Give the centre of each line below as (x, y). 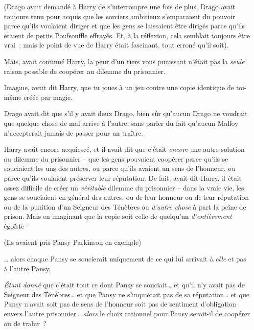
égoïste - (16, 225)
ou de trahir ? (25, 323)
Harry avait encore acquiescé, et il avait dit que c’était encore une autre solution (124, 149)
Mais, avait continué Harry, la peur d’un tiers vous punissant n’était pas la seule (124, 61)
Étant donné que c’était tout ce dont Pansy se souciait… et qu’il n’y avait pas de (124, 285)
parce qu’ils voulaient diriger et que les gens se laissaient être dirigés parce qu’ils (124, 26)
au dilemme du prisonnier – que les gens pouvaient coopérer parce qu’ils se (116, 158)
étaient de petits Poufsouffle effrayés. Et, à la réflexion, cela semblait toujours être (127, 35)
